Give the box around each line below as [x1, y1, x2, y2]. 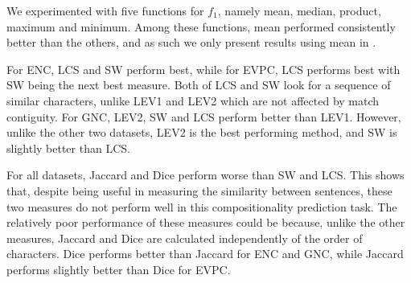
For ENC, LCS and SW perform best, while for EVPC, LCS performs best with [6, 60, 401, 77]
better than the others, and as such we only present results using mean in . [6, 34, 376, 51]
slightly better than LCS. [6, 139, 130, 156]
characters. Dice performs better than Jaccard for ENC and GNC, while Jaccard [6, 245, 404, 262]
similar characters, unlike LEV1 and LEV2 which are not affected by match [6, 92, 380, 109]
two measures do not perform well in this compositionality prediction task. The [6, 198, 397, 215]
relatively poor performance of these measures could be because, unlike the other [6, 214, 405, 231]
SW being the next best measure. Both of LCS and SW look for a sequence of [6, 76, 391, 93]
